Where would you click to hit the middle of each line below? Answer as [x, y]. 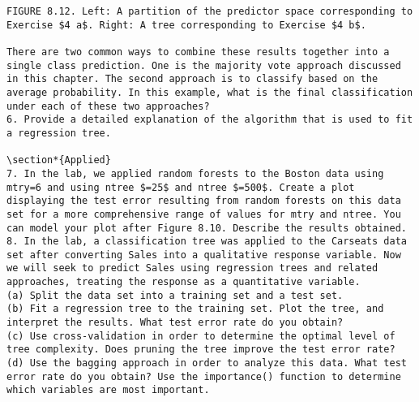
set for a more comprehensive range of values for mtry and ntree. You [204, 214]
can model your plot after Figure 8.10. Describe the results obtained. [207, 228]
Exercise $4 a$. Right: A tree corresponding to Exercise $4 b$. [186, 25]
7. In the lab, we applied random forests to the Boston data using [195, 173]
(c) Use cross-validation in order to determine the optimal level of [201, 336]
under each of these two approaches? [108, 106]
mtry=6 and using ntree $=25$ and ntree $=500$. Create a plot [181, 187]
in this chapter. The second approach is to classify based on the [192, 79]
